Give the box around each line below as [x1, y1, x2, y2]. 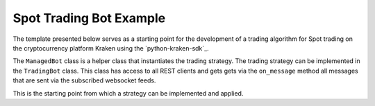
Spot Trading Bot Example [12, 10, 166, 26]
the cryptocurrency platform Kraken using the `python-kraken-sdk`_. [12, 44, 209, 52]
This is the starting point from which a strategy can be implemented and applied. [12, 89, 244, 97]
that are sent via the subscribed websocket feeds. [12, 76, 156, 85]
